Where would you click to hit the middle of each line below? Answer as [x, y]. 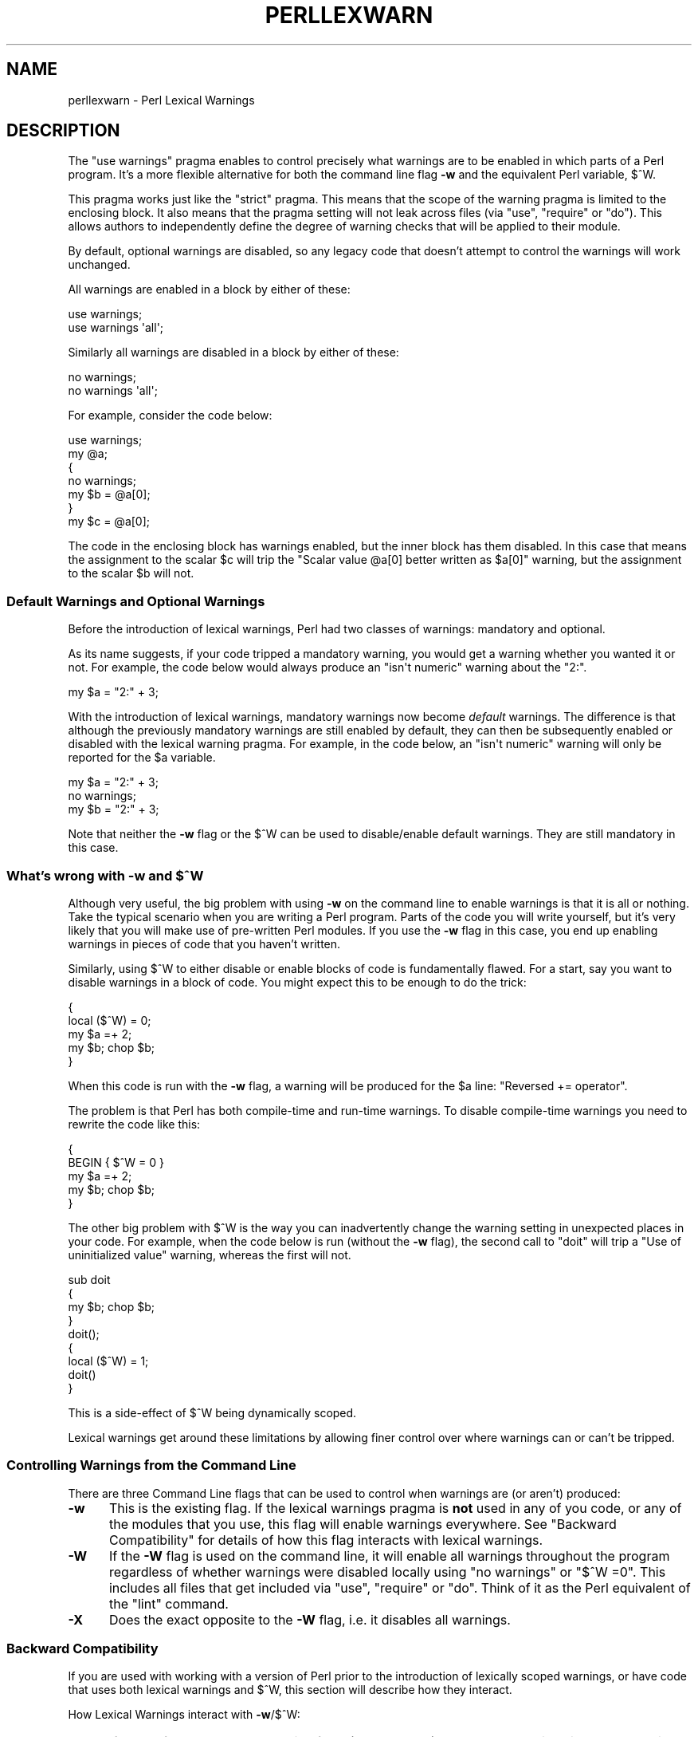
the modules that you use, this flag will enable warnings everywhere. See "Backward [363, 1524]
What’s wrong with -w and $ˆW [105, 875]
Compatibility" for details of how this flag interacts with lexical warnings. [326, 1540]
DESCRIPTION [63, 131]
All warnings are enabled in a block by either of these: [209, 289]
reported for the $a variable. [142, 758]
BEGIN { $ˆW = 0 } [116, 1162]
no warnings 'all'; [113, 391]
